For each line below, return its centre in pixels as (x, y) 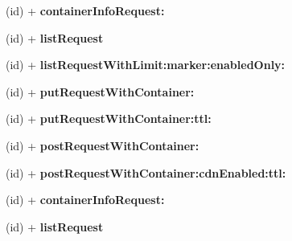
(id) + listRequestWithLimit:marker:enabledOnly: (146, 65)
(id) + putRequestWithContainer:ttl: (109, 118)
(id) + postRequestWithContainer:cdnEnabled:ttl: (146, 172)
